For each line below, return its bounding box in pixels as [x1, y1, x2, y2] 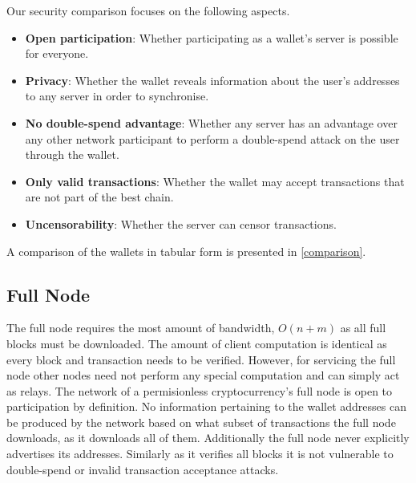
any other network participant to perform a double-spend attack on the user [25, 130, 400, 147]
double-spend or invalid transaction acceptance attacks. [6, 461, 279, 477]
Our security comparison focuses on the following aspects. [6, 2, 290, 18]
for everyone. [25, 45, 89, 62]
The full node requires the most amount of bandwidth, [6, 319, 275, 336]
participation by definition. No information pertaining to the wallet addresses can [6, 398, 406, 415]
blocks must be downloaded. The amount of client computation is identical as [6, 335, 387, 351]
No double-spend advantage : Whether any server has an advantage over [25, 114, 398, 131]
